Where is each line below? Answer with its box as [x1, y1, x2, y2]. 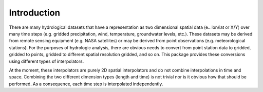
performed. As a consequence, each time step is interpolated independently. [9, 81, 163, 87]
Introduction [9, 7, 60, 18]
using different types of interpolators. [9, 58, 84, 64]
